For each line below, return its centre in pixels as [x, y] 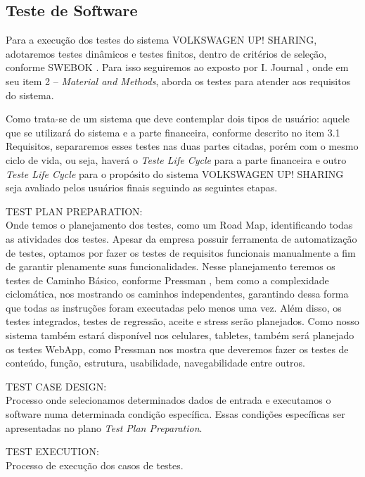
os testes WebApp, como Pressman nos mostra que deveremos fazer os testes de [177, 349]
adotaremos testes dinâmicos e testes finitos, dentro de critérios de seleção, [166, 53]
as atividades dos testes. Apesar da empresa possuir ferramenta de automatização [181, 238]
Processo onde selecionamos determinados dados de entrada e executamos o [168, 400]
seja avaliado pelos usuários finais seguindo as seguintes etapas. [142, 187]
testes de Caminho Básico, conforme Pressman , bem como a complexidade [167, 280]
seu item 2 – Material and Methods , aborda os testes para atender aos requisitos [178, 81]
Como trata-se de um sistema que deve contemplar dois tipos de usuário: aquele [178, 119]
